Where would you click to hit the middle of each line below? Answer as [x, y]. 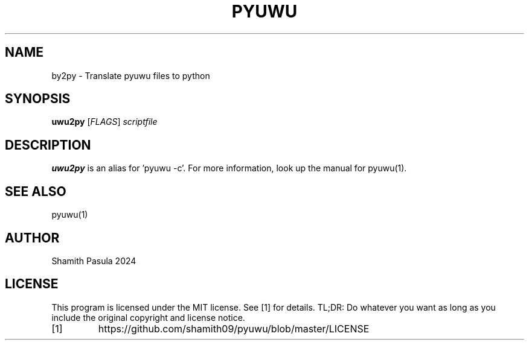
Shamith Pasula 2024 [94, 261]
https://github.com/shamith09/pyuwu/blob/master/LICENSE [234, 328]
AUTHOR [32, 238]
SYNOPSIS [38, 99]
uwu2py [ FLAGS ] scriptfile [104, 122]
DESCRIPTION [48, 145]
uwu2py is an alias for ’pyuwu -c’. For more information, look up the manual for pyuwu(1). [229, 168]
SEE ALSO [36, 191]
